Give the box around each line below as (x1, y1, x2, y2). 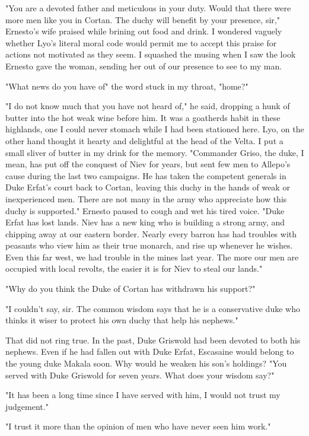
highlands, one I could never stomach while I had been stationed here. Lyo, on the (5, 123, 304, 135)
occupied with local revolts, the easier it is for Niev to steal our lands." (5, 262, 263, 275)
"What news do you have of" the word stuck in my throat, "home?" (5, 79, 249, 92)
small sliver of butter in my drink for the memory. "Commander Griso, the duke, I (5, 146, 304, 158)
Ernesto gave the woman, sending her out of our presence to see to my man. (5, 59, 282, 72)
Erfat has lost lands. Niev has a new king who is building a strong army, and (5, 216, 285, 228)
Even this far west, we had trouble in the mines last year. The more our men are (5, 250, 299, 263)
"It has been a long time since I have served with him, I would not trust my (5, 389, 281, 401)
